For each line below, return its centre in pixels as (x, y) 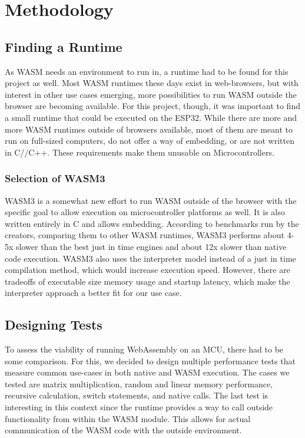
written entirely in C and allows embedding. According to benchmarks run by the (152, 223)
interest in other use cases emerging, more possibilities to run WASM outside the (151, 94)
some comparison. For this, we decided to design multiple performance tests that (150, 360)
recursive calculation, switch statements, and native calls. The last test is (137, 395)
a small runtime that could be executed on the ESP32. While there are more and (151, 117)
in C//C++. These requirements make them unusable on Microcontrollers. (140, 152)
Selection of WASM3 (55, 178)
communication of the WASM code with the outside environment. (123, 430)
